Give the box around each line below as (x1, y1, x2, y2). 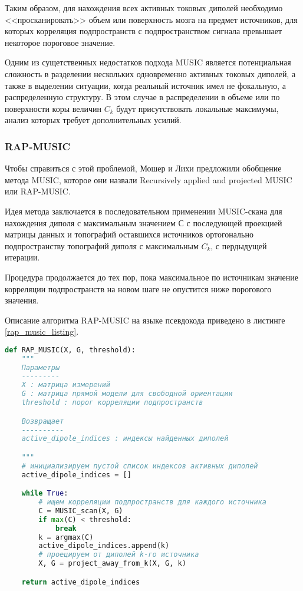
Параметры (21, 363, 60, 372)
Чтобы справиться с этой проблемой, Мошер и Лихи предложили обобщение (5, 162, 282, 174)
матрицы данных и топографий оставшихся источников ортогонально (5, 228, 253, 240)
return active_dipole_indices (21, 577, 140, 586)
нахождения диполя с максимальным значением (5, 216, 176, 229)
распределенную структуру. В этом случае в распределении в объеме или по (5, 91, 280, 103)
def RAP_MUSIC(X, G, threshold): (5, 345, 136, 354)
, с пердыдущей (210, 239, 267, 252)
